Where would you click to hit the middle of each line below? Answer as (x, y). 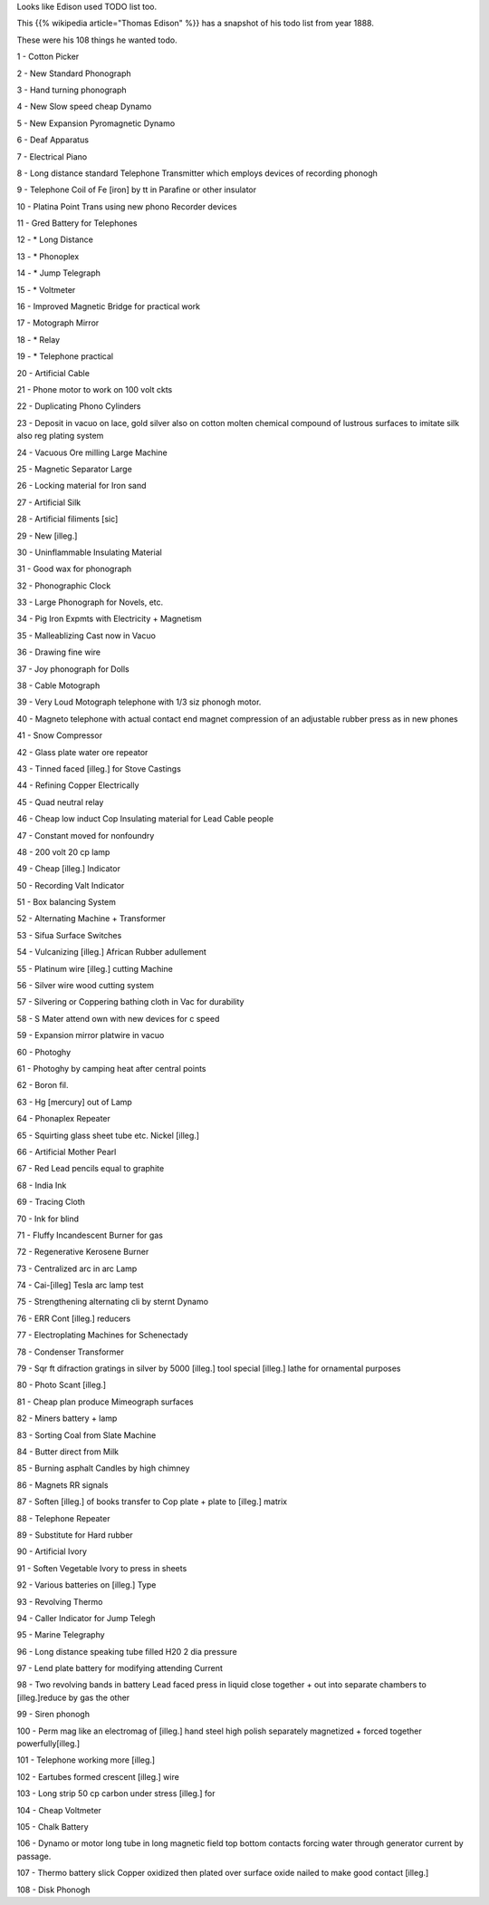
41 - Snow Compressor (60, 735)
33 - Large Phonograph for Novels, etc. (90, 602)
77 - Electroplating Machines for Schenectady (103, 1335)
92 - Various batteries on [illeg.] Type (86, 1585)
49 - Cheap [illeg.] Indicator (69, 869)
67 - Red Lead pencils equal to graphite (91, 1169)
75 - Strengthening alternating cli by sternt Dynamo (112, 1302)
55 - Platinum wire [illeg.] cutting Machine (95, 968)
